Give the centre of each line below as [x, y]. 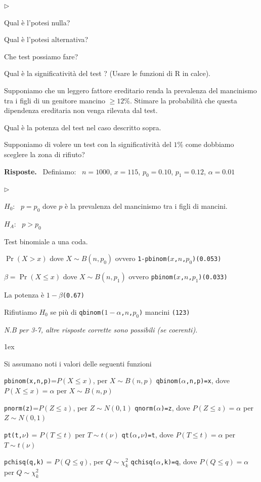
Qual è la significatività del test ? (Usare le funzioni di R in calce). [107, 73]
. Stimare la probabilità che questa [183, 100]
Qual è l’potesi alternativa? [46, 39]
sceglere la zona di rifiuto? [45, 154]
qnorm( [146, 408]
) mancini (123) [165, 311]
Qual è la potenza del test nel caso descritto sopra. [83, 127]
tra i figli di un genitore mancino [55, 100]
